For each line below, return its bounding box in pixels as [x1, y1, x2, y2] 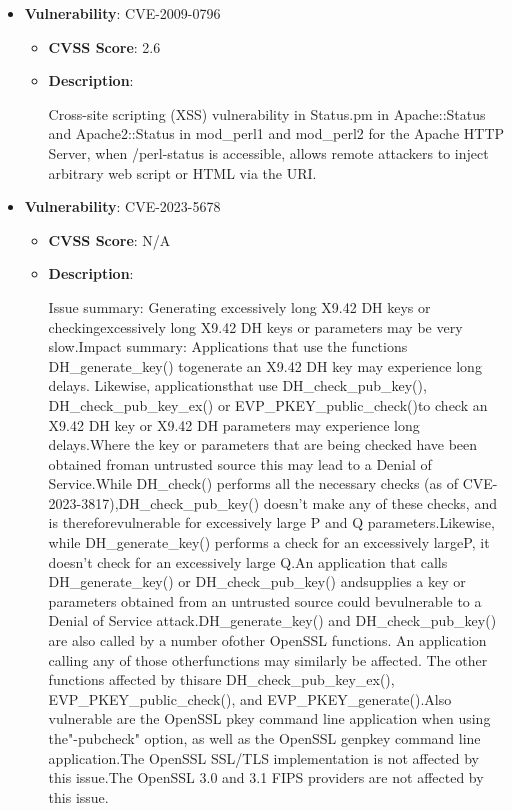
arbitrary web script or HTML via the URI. [48, 162, 317, 183]
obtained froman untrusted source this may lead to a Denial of [48, 453, 432, 474]
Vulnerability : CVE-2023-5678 [24, 196, 221, 217]
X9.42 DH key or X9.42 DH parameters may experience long [48, 414, 420, 435]
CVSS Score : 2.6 [48, 36, 161, 57]
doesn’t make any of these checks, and [263, 492, 497, 513]
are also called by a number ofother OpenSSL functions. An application [48, 630, 487, 651]
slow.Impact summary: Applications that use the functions [48, 336, 408, 357]
